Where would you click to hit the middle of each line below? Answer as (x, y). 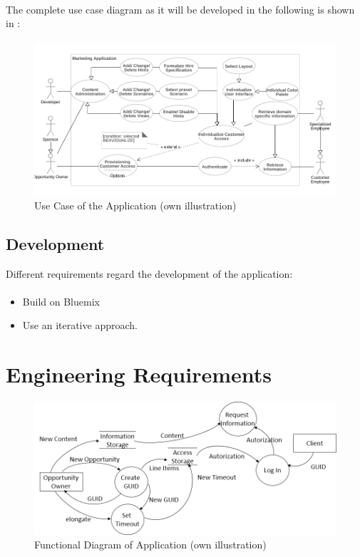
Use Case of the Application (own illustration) (135, 205)
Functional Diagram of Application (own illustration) (150, 545)
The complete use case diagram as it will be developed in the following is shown (180, 9)
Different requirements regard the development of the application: (149, 273)
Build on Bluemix (61, 301)
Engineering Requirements (139, 374)
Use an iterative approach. (80, 325)
